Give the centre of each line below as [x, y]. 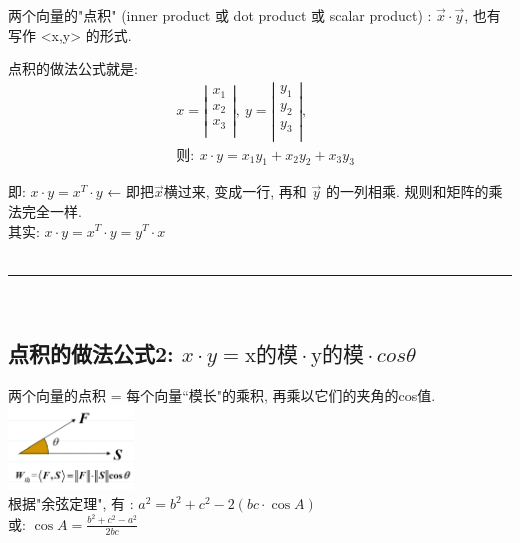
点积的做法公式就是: [73, 68]
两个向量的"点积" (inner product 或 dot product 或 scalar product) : [220, 15]
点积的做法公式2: [91, 352]
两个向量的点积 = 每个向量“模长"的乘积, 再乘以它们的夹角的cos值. [222, 394]
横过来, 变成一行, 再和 [235, 191]
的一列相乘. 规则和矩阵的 [407, 191]
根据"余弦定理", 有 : [71, 503]
